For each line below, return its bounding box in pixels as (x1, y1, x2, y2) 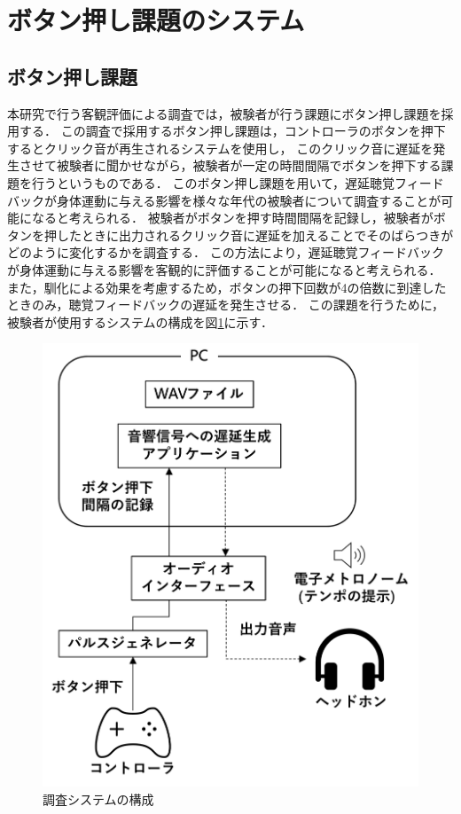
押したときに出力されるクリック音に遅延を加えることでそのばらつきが (43, 225, 454, 244)
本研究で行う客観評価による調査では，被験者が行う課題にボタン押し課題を (7, 104, 441, 122)
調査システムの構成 (43, 789, 154, 808)
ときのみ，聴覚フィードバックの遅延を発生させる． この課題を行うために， (7, 295, 445, 314)
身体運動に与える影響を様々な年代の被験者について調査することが (56, 191, 441, 209)
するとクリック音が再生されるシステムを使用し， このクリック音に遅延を (7, 138, 434, 157)
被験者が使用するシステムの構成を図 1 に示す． (7, 312, 274, 331)
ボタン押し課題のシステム (7, 2, 305, 38)
